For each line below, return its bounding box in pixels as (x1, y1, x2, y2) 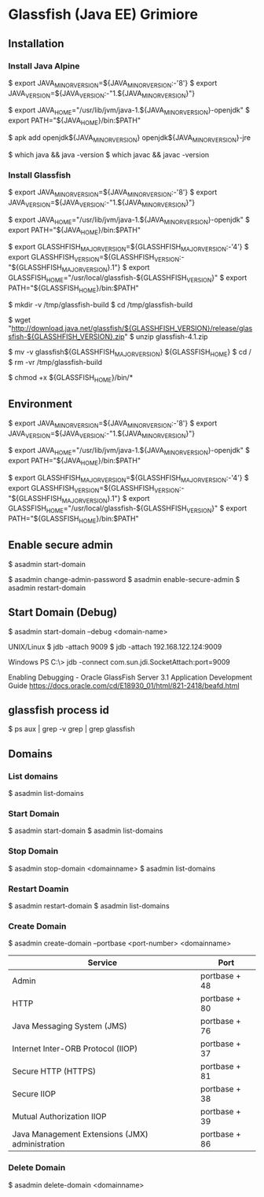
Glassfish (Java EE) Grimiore (8, 6, 199, 24)
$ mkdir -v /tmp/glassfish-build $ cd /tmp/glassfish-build (8, 300, 193, 310)
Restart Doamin (8, 883, 69, 894)
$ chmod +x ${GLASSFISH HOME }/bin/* (8, 373, 134, 384)
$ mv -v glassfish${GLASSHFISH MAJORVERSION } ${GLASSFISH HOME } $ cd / (8, 348, 251, 359)
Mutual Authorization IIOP (12, 1111, 107, 1122)
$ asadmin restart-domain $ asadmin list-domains (8, 901, 170, 910)
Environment (8, 397, 73, 411)
